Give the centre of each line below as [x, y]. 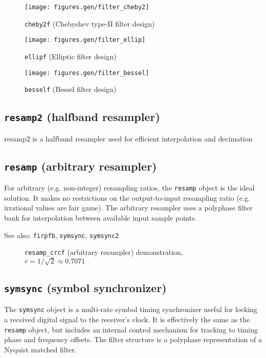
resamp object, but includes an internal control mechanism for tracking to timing [131, 329]
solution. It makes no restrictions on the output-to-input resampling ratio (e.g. [127, 197]
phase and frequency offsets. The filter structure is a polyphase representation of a [133, 339]
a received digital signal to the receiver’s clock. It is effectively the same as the [127, 319]
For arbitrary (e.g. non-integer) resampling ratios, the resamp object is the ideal [129, 188]
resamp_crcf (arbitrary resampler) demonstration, [104, 252]
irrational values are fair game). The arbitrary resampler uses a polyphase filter [128, 208]
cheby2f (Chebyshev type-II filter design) [90, 23]
